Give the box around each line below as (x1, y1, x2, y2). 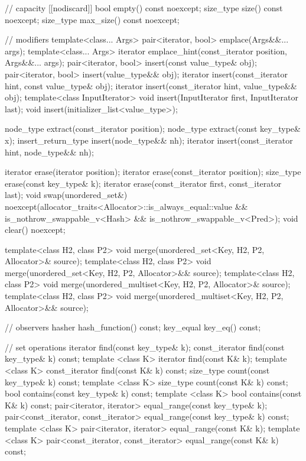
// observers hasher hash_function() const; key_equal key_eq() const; (5, 321, 261, 333)
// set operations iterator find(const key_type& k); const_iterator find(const (5, 340, 285, 353)
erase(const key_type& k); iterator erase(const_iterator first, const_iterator (5, 177, 282, 189)
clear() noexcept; (5, 223, 66, 236)
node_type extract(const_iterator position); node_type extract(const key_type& (5, 122, 301, 135)
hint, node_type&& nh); (5, 145, 94, 158)
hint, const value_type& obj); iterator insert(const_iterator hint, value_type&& (5, 79, 297, 92)
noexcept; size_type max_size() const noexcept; (5, 13, 180, 25)
